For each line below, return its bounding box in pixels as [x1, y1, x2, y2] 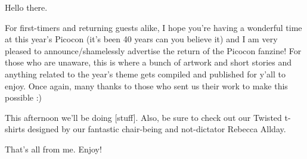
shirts [5, 123, 25, 135]
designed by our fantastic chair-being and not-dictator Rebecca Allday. [27, 123, 286, 135]
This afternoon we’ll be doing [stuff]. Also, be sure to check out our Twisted [5, 111, 282, 123]
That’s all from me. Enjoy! [5, 142, 102, 155]
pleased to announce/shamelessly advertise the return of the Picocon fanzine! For [5, 44, 302, 57]
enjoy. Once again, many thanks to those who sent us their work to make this [5, 79, 288, 92]
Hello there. [5, 1, 48, 13]
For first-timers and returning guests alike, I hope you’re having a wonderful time [5, 21, 302, 33]
